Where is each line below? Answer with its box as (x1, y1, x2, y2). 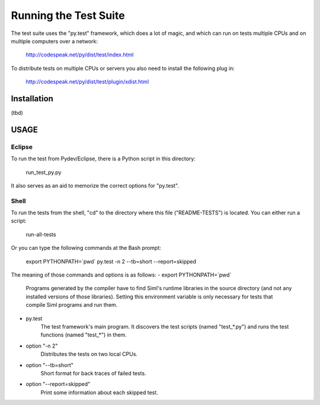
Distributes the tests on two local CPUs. (40, 351, 137, 358)
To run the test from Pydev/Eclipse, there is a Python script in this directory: (11, 155, 196, 162)
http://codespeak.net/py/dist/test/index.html (25, 51, 134, 59)
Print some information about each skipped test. (40, 388, 158, 396)
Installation (11, 94, 53, 104)
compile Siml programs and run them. (25, 301, 118, 308)
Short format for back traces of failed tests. (40, 369, 146, 377)
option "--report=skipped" (25, 381, 91, 388)
